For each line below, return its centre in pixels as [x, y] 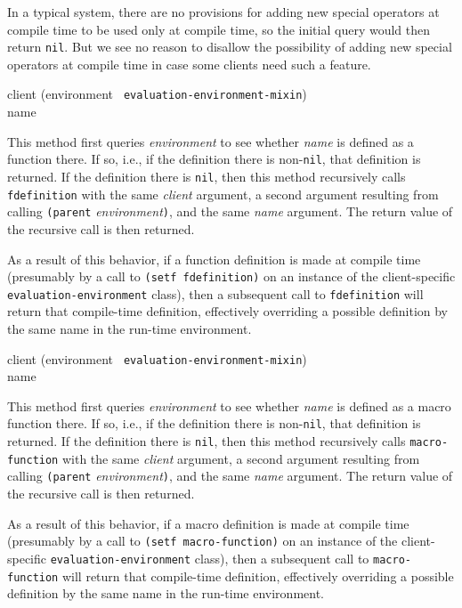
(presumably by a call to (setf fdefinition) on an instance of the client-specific [231, 276]
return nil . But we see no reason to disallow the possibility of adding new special [230, 47]
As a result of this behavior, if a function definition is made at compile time [214, 259]
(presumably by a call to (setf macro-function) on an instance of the [203, 541]
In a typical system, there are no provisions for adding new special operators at [223, 12]
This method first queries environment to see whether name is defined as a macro [229, 405]
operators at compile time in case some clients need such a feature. [189, 64]
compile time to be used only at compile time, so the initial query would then [219, 29]
